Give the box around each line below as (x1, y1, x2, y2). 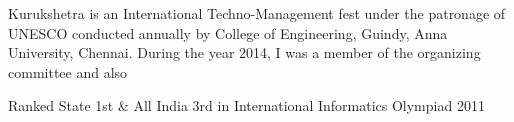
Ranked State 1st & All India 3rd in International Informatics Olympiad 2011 (8, 95, 485, 116)
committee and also (8, 61, 128, 82)
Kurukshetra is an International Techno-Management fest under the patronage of (8, 3, 506, 23)
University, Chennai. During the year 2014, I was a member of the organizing (8, 42, 481, 63)
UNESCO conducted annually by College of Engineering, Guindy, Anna (8, 22, 448, 43)
